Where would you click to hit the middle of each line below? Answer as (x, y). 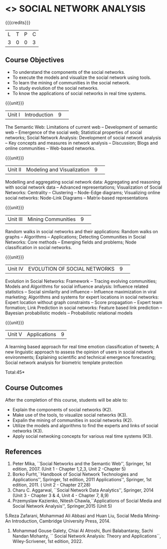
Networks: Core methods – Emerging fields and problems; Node (71, 242)
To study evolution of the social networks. (55, 88)
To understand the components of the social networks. (69, 72)
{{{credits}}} (18, 22)
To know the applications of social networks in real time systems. (79, 93)
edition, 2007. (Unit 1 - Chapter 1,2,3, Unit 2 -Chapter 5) (69, 469)
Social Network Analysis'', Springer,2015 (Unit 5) (62, 506)
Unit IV (16, 269)
